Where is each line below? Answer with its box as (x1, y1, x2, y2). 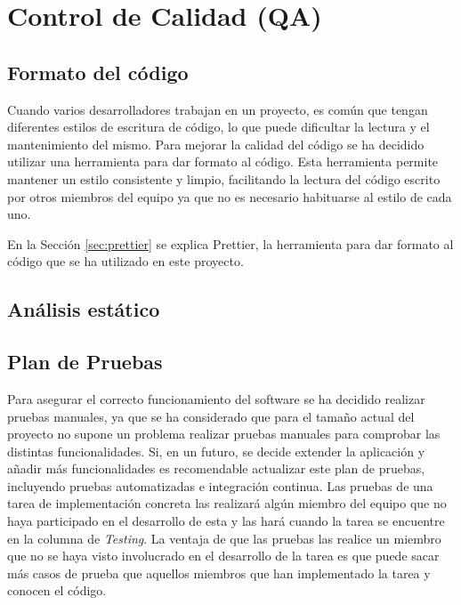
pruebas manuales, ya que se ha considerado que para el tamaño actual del (7, 407, 415, 425)
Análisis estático (7, 295, 160, 323)
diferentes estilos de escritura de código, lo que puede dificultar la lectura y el (7, 117, 430, 136)
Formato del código (7, 58, 189, 85)
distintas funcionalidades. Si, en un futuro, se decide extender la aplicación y (7, 441, 425, 460)
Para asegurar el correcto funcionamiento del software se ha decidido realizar (7, 389, 425, 407)
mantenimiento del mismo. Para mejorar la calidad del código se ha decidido (7, 134, 425, 153)
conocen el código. (7, 581, 107, 600)
